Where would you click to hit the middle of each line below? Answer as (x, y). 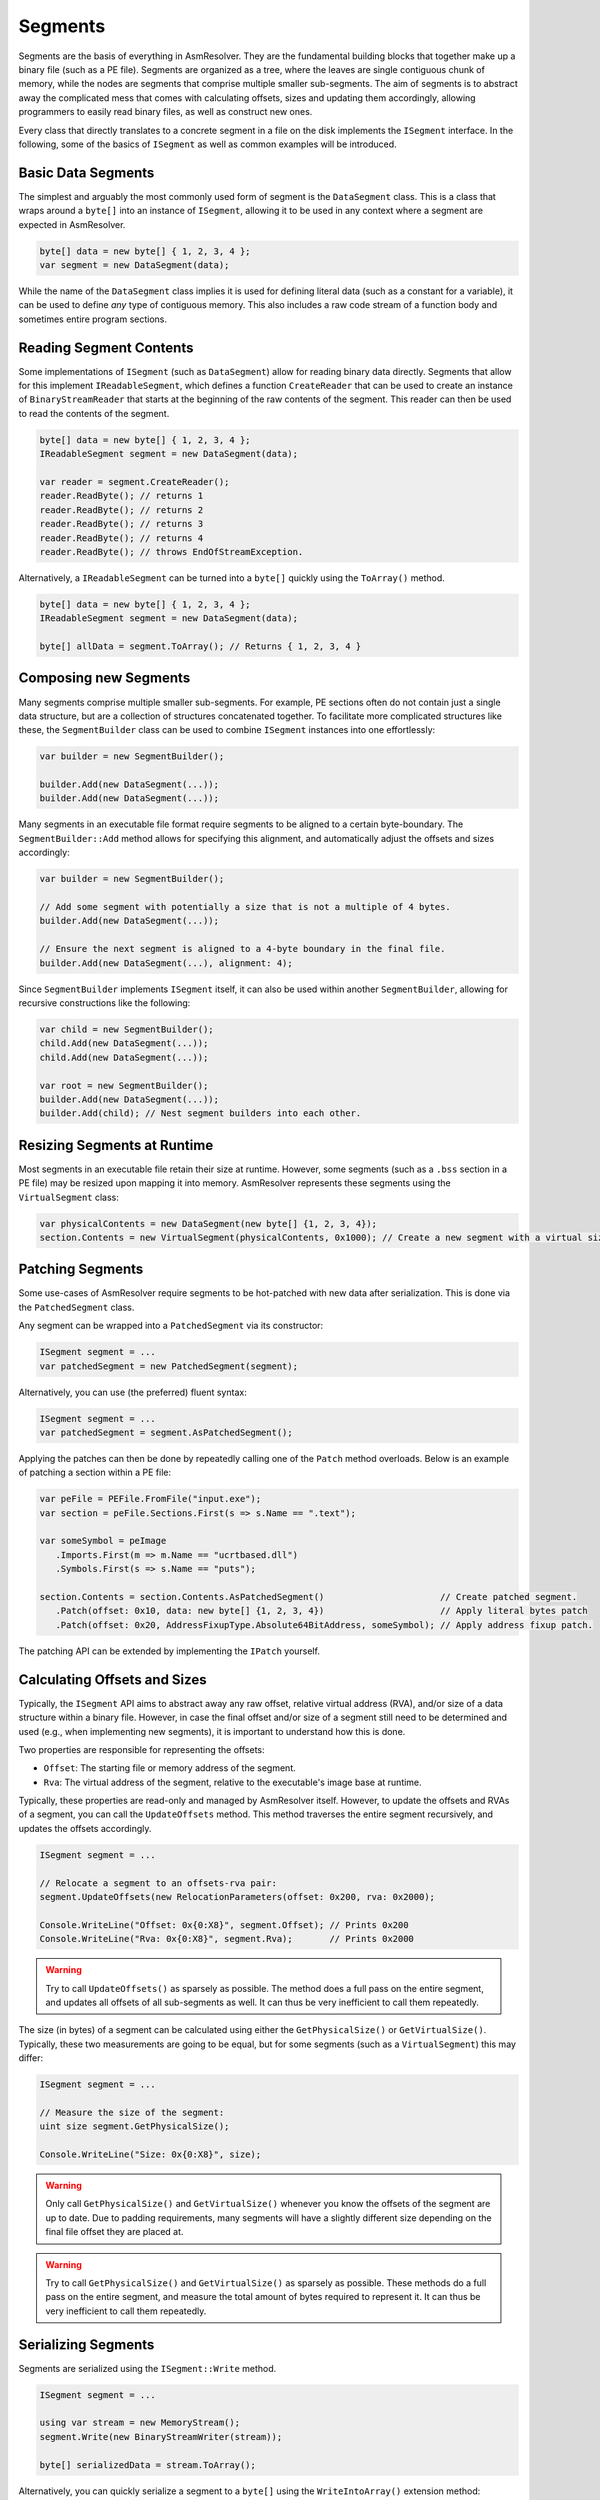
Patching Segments (81, 1269)
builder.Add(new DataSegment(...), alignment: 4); (166, 963)
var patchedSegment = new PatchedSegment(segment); (169, 1366)
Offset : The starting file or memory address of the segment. (170, 1768)
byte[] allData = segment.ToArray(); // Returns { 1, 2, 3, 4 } (200, 646)
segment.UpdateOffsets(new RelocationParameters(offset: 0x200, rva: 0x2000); (237, 1896)
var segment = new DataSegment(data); (134, 264)
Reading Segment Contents (106, 347)
